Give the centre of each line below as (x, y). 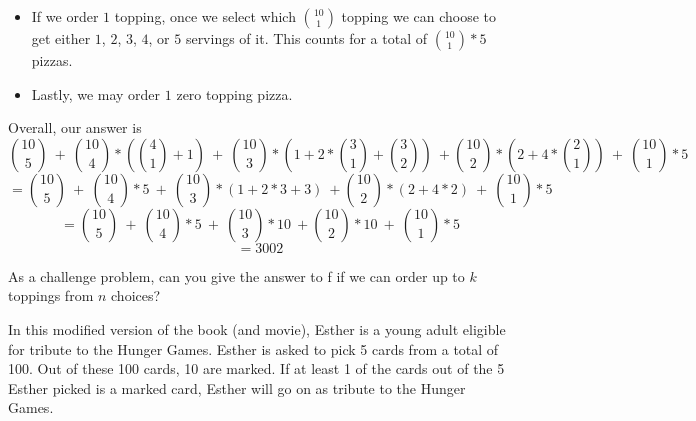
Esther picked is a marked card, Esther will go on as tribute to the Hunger (237, 387)
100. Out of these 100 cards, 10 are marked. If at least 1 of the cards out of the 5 (256, 368)
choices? (136, 295)
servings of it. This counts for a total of (306, 38)
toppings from (51, 295)
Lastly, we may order (96, 93)
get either (61, 38)
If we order (65, 16)
